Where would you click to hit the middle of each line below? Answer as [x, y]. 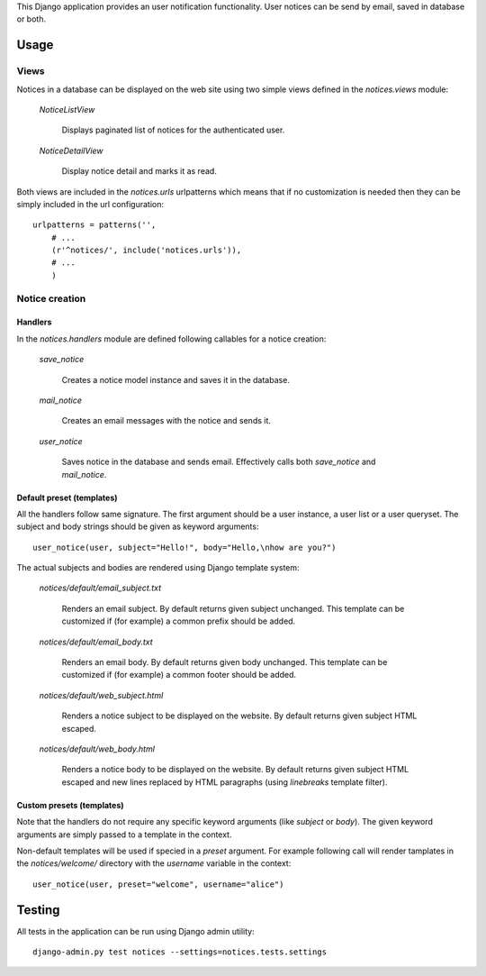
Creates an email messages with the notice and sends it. [166, 421]
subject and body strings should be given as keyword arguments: [138, 526]
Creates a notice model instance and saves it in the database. [175, 379]
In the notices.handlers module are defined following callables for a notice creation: [171, 339]
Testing [38, 910]
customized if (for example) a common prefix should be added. [179, 621]
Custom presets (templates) [71, 805]
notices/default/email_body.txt [96, 642]
